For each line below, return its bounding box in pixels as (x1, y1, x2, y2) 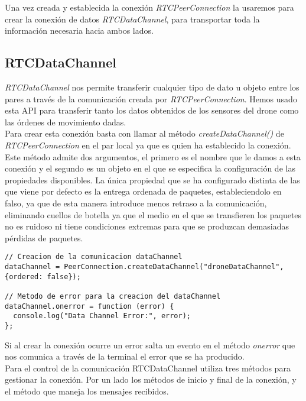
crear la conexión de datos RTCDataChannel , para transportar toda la (5, 12, 260, 25)
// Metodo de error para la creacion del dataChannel (5, 292, 221, 300)
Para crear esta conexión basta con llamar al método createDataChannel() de (5, 127, 284, 140)
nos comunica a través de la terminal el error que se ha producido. (5, 350, 245, 363)
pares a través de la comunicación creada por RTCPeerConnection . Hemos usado (5, 92, 297, 105)
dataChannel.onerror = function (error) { (5, 302, 174, 311)
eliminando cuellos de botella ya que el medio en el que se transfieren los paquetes (5, 208, 302, 221)
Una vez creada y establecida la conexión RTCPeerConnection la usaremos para (5, 1, 294, 13)
